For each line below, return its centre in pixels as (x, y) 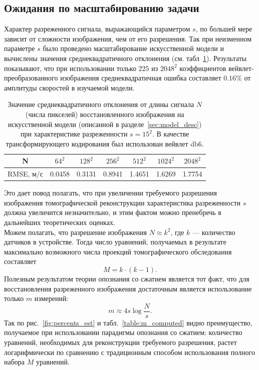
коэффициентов (203, 68)
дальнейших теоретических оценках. (60, 222)
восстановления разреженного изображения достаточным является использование (128, 288)
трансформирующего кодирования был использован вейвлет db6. (105, 143)
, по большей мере (224, 29)
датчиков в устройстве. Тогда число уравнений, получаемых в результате (115, 242)
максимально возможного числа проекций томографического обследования (118, 251)
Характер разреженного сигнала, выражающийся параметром (97, 29)
